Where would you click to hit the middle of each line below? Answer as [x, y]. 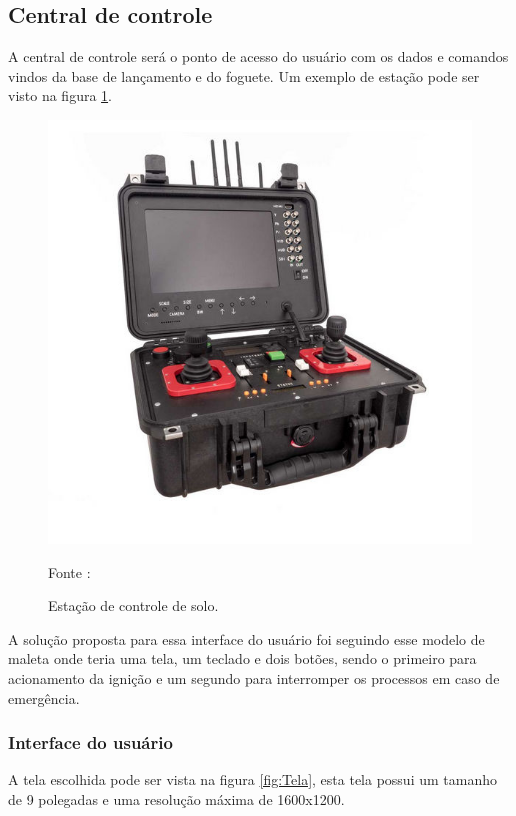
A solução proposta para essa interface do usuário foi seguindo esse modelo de [246, 638]
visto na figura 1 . [60, 95]
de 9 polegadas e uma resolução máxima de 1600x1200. [176, 798]
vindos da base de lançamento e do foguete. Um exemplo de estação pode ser [244, 75]
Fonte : [69, 571]
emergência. [44, 697]
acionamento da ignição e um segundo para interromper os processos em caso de [254, 677]
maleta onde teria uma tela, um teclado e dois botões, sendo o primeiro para [242, 658]
